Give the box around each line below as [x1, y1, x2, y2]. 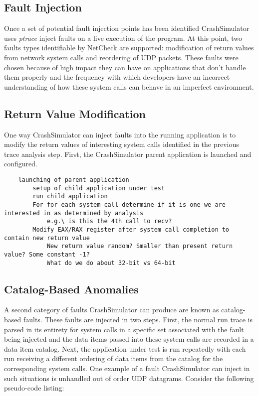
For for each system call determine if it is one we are [32, 201, 226, 208]
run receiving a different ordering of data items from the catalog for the [4, 353, 223, 364]
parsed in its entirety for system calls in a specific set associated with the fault [4, 324, 244, 334]
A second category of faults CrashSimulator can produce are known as [4, 304, 219, 315]
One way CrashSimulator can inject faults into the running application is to [4, 129, 236, 139]
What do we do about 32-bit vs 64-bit [46, 259, 176, 266]
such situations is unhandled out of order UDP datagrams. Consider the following [4, 373, 254, 383]
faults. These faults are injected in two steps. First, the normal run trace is [23, 314, 253, 324]
